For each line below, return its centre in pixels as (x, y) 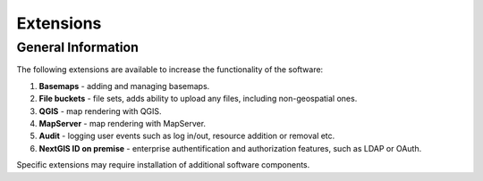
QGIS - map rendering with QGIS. (100, 111)
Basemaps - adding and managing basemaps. (124, 86)
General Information (77, 47)
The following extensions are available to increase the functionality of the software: (170, 70)
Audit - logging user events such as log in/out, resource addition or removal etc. (187, 136)
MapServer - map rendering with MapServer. (122, 123)
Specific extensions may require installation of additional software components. (163, 165)
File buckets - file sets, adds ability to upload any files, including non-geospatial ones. (198, 99)
